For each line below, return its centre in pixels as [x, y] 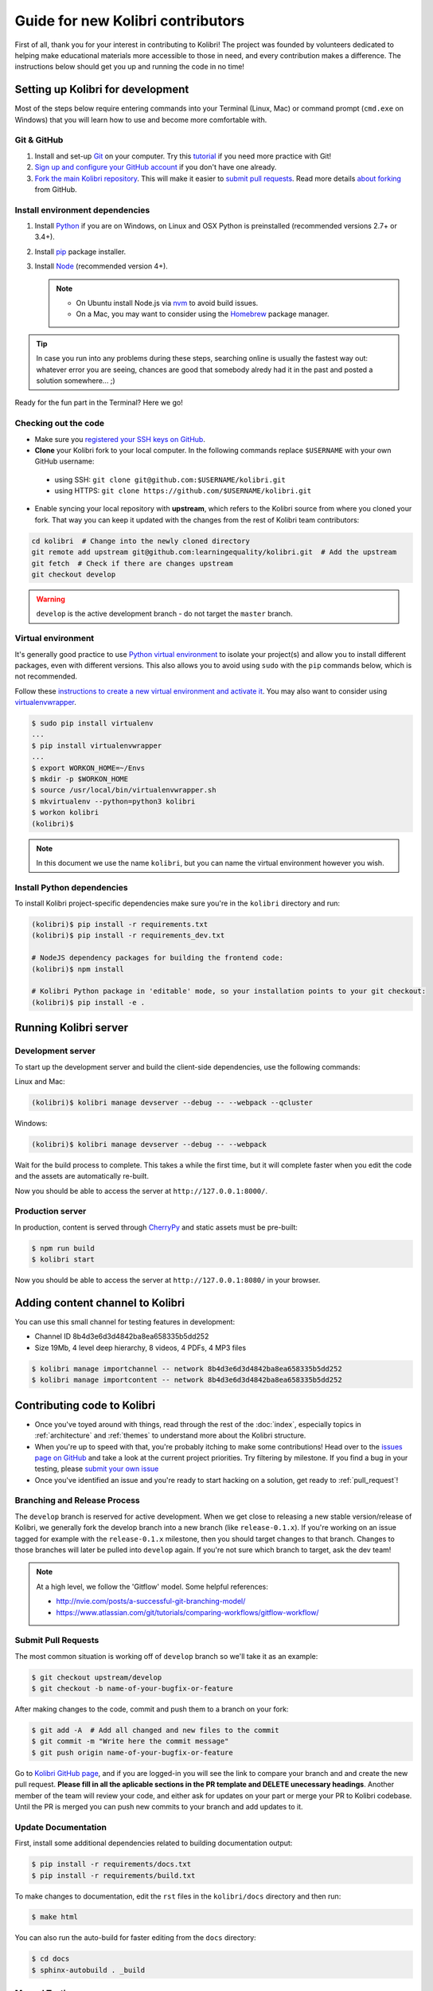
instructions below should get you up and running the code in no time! [129, 67]
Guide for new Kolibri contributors [130, 21]
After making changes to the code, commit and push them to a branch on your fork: [152, 1709]
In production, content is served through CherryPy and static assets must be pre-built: [156, 1227]
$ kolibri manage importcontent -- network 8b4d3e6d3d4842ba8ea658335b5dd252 [187, 1380]
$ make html [55, 1917]
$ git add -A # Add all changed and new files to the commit [155, 1731]
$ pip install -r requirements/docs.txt [111, 1864]
